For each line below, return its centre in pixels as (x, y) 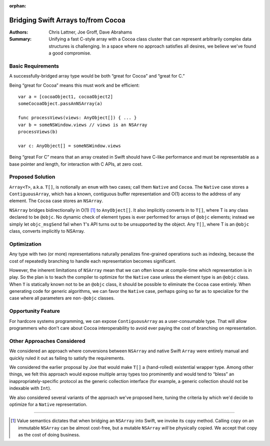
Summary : (20, 39)
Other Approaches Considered (47, 341)
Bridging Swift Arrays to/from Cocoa (67, 20)
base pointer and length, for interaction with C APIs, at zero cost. (76, 164)
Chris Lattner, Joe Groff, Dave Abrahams (90, 32)
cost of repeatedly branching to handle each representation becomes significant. (93, 261)
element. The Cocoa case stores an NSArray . (56, 201)
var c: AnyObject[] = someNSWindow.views (69, 146)
